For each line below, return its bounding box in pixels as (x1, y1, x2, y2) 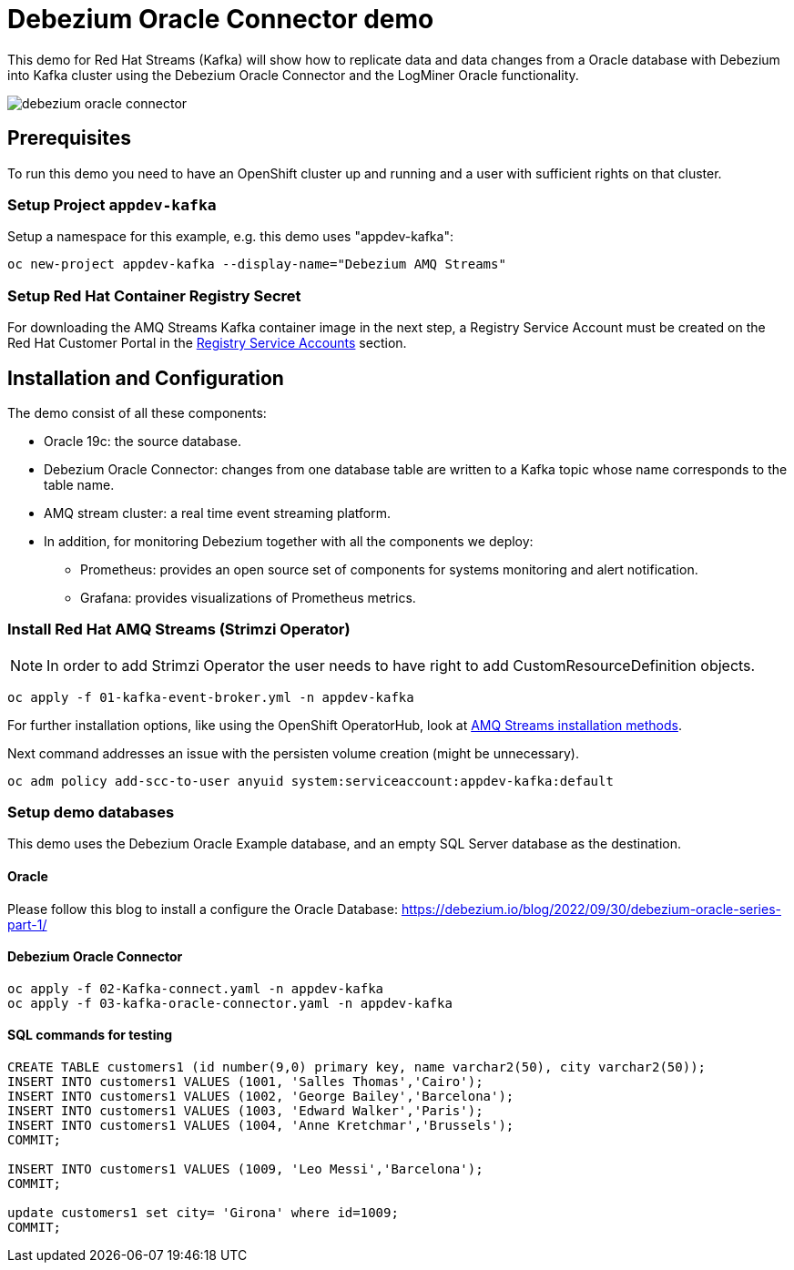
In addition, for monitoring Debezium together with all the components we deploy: (44, 533, 534, 549)
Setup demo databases (7, 803, 175, 822)
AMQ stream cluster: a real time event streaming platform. (44, 504, 391, 521)
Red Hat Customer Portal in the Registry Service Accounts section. (7, 335, 407, 351)
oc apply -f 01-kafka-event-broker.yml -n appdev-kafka (7, 689, 414, 705)
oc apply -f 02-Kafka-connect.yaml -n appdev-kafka (7, 980, 384, 996)
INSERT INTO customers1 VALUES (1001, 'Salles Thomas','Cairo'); (7, 1074, 484, 1090)
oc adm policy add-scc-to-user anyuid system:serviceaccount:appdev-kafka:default (7, 773, 614, 788)
